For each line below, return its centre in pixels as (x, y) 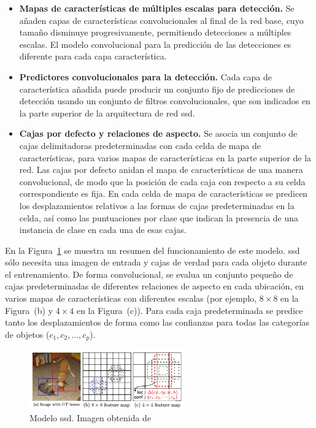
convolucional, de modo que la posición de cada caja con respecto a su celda (162, 181)
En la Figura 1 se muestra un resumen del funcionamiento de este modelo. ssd (152, 250)
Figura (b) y (29, 310)
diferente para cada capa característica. (93, 56)
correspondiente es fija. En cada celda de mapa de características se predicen (164, 193)
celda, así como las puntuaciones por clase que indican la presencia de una (159, 217)
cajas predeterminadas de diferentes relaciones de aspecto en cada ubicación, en (155, 286)
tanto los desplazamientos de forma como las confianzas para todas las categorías (157, 322)
